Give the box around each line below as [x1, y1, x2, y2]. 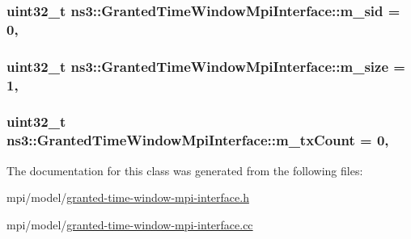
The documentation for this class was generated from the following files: [6, 161, 363, 178]
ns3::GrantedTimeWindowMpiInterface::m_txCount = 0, [6, 130, 389, 150]
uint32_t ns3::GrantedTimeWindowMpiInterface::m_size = [6, 56, 405, 76]
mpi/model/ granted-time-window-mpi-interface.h [6, 189, 249, 206]
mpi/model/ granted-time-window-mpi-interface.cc [6, 216, 253, 233]
